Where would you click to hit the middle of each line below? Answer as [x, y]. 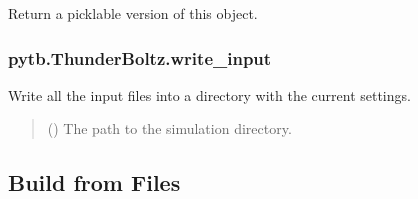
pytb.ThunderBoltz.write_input [140, 57]
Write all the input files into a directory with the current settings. [209, 94]
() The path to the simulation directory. [169, 128]
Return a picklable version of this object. [133, 13]
